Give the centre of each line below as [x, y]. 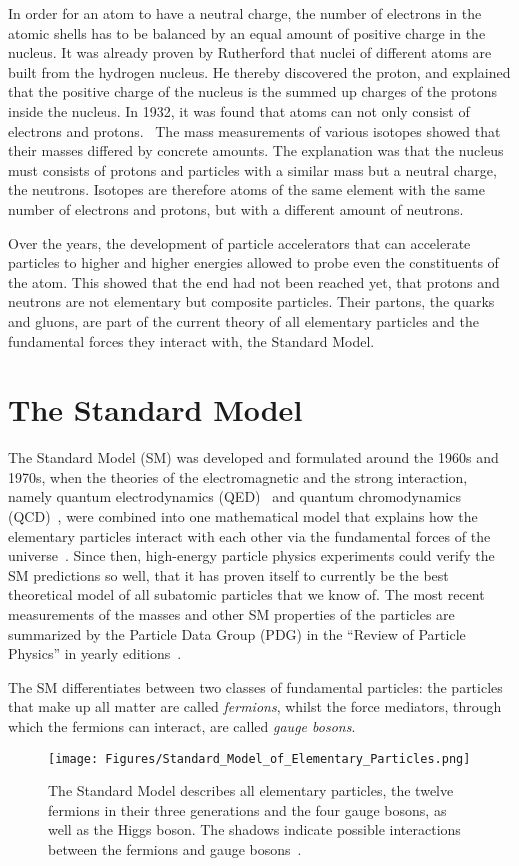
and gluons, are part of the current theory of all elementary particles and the [244, 320]
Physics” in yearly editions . [95, 653]
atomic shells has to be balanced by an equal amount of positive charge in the [247, 32]
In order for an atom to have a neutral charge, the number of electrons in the [245, 13]
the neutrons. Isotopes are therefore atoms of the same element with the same [246, 189]
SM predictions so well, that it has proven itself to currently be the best [228, 574]
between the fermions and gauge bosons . [175, 848]
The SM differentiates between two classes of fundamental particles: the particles [255, 686]
